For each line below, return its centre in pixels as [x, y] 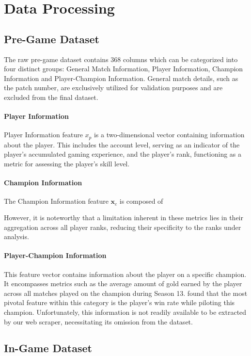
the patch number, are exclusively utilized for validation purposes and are [113, 88]
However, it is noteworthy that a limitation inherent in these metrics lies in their [124, 217]
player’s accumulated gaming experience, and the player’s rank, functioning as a [123, 154]
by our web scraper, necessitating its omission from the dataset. [98, 321]
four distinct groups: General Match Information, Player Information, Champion [124, 69]
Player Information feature [43, 135]
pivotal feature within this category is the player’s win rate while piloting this [119, 302]
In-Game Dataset [48, 348]
